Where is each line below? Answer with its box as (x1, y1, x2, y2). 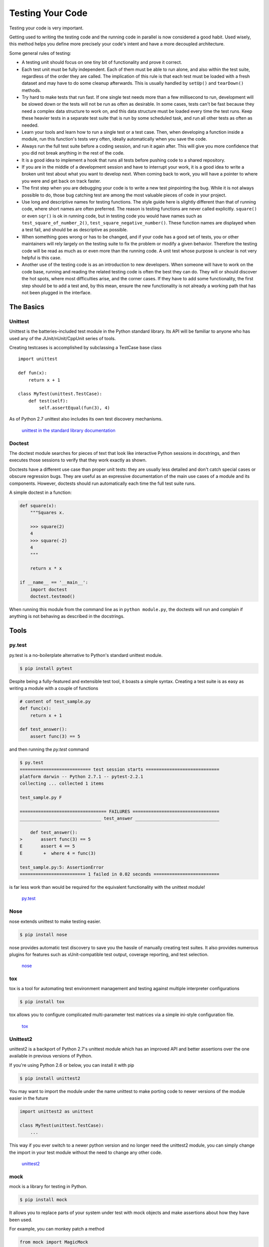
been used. (9, 1217, 32, 1223)
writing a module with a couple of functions (9, 685, 99, 691)
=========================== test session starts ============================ (19, 767, 220, 773)
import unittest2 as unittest (19, 1109, 94, 1114)
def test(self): (28, 398, 68, 404)
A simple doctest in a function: (9, 489, 72, 495)
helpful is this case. (21, 255, 62, 261)
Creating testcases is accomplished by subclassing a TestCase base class (9, 344, 162, 350)
